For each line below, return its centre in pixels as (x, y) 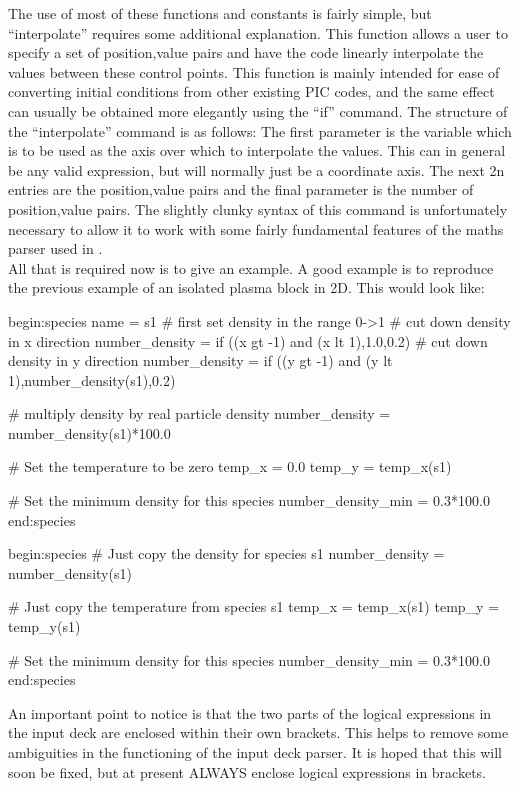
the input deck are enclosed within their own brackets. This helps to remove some (258, 732)
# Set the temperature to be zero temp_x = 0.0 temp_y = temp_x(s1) (230, 466)
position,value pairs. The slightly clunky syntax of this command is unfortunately (258, 208)
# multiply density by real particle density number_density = (199, 413)
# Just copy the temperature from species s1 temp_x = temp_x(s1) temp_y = (254, 606)
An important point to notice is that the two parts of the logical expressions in (250, 712)
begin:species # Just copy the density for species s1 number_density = (226, 553)
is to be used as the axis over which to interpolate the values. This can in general (257, 150)
